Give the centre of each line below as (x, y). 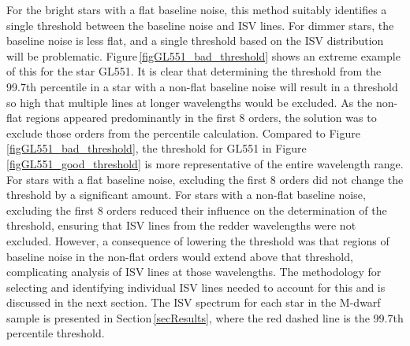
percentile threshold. (56, 333)
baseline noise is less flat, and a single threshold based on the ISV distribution (195, 40)
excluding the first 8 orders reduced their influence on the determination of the (197, 210)
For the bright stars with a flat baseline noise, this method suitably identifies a (197, 9)
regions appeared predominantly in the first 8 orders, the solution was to (201, 118)
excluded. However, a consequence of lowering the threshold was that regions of (198, 240)
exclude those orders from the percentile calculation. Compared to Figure (183, 133)
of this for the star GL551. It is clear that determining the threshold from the (194, 71)
